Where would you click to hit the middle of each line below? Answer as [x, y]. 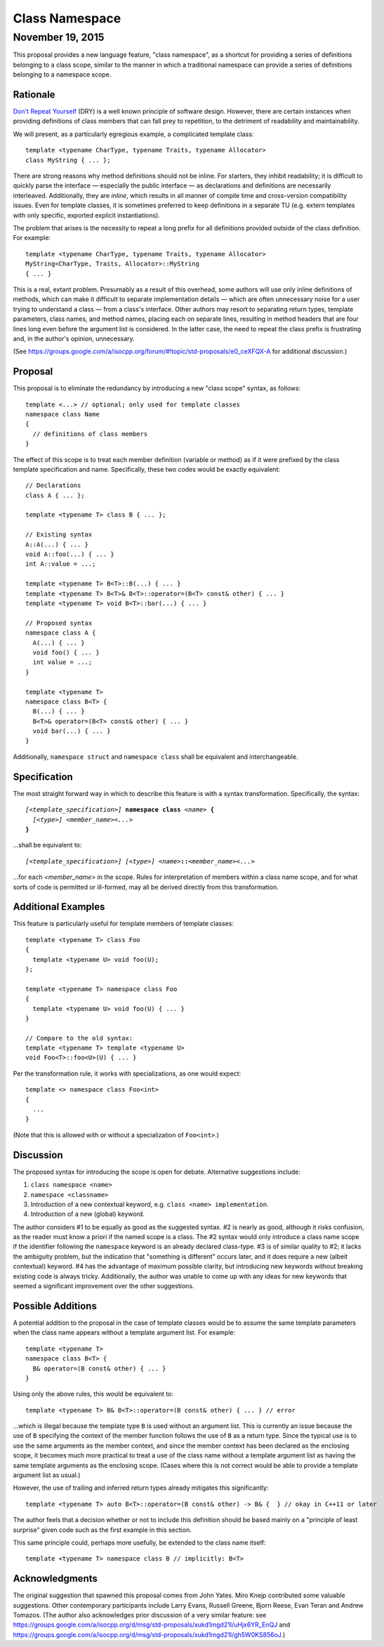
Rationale [34, 94]
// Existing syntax [59, 535]
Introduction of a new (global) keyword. [88, 1214]
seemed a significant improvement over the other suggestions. [104, 1286]
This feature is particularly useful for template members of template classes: [124, 924]
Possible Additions [55, 1306]
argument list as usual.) [47, 1475]
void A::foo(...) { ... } [70, 554]
